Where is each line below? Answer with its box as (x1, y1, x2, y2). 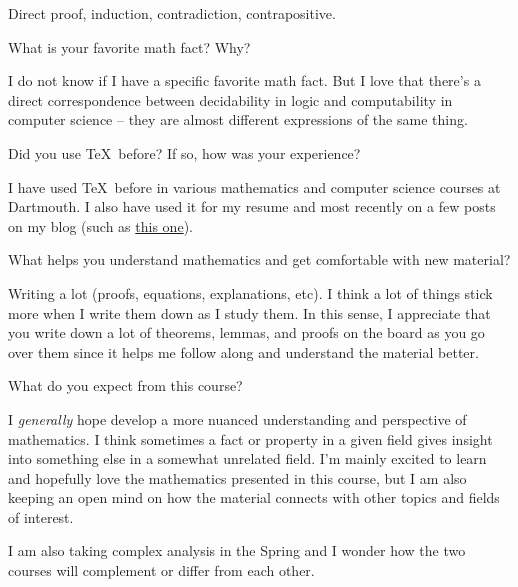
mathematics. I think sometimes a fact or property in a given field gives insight (8, 428, 493, 449)
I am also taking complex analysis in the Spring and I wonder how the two (8, 540, 466, 561)
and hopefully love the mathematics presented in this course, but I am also (8, 467, 467, 488)
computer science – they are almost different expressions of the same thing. (8, 109, 468, 130)
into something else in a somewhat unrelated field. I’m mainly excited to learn (8, 448, 487, 469)
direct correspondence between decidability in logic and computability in (8, 89, 453, 110)
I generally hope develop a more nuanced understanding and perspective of (8, 408, 467, 429)
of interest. (8, 506, 74, 527)
